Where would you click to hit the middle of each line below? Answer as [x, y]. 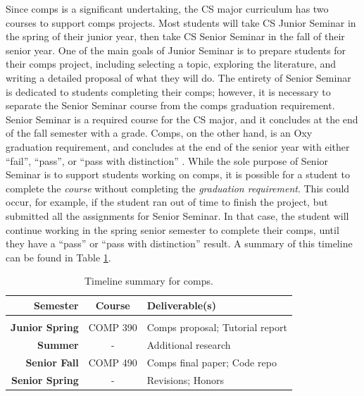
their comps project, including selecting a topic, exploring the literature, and [171, 64]
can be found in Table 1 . [58, 257]
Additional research [189, 344]
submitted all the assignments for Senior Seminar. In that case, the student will [177, 215]
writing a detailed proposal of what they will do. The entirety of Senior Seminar [178, 77]
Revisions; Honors [186, 379]
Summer [58, 344]
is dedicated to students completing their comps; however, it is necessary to [168, 91]
